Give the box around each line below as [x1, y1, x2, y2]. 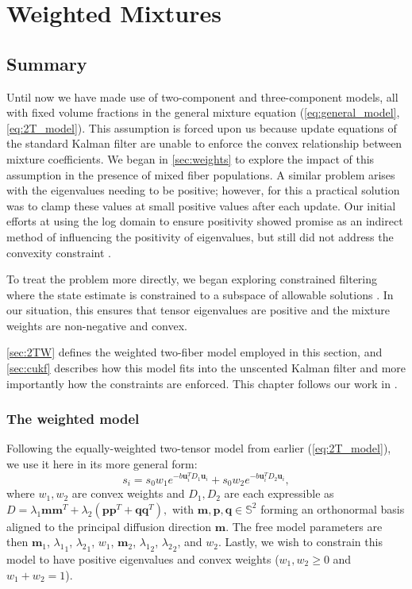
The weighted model [6, 409, 140, 429]
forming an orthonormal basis [260, 500, 405, 517]
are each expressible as [224, 485, 334, 502]
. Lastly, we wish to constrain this [218, 533, 383, 550]
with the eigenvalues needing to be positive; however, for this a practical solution [6, 182, 400, 198]
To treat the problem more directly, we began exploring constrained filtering [6, 271, 378, 287]
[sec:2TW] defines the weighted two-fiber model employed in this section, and [6, 344, 383, 360]
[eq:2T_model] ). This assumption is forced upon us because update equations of [6, 119, 397, 136]
